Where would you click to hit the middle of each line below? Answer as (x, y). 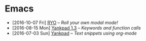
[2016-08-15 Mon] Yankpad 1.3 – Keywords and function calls (77, 27)
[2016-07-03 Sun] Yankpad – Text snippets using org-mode (75, 33)
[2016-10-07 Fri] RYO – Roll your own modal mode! (65, 22)
